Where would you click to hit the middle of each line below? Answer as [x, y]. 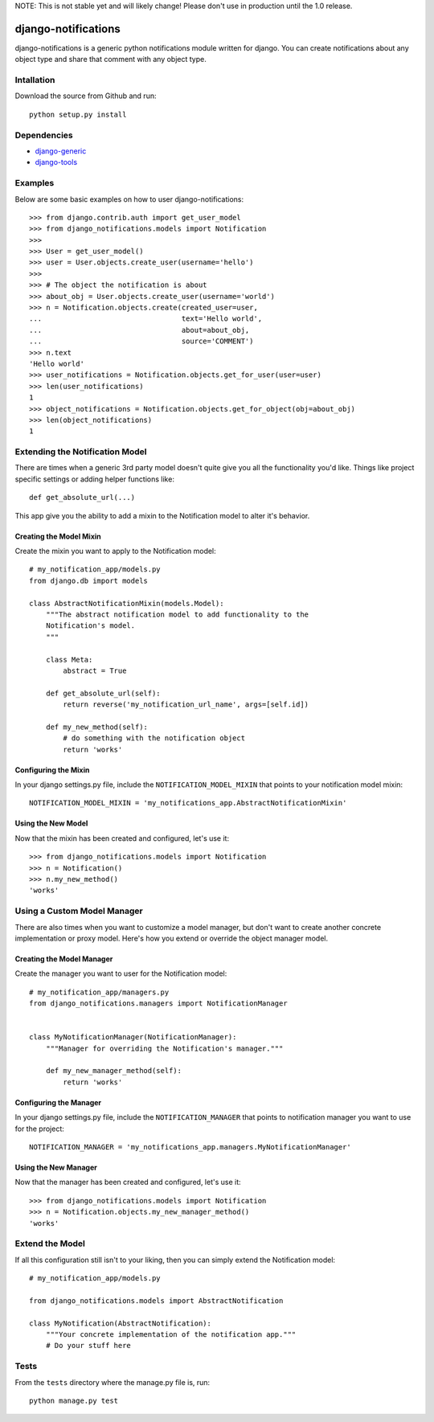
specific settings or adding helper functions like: [94, 479]
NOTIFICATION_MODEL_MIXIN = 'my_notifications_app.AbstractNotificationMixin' [188, 803]
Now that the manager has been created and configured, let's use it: [128, 1182]
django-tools [56, 162]
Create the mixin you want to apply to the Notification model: [115, 551]
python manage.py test [74, 1400]
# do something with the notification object [154, 738]
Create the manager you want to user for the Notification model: [121, 973]
